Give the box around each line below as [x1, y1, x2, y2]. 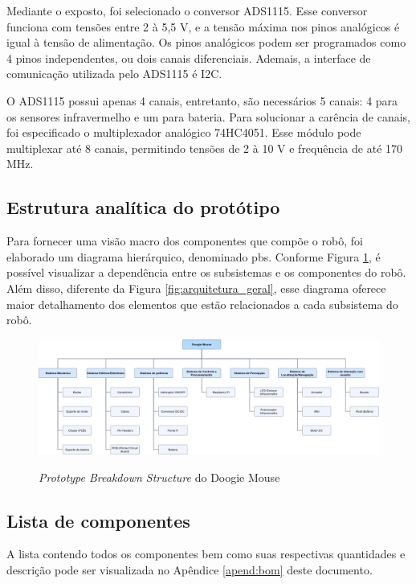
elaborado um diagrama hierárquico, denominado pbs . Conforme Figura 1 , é [6, 248, 381, 265]
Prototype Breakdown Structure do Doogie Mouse [39, 468, 280, 485]
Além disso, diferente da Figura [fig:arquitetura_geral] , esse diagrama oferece [6, 279, 386, 296]
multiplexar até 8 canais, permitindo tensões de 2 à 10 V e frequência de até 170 [6, 139, 403, 156]
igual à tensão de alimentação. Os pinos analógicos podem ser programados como [6, 34, 406, 51]
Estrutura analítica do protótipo [6, 195, 280, 220]
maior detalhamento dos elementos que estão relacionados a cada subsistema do [6, 295, 398, 312]
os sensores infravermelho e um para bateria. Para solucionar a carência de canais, [6, 108, 410, 125]
